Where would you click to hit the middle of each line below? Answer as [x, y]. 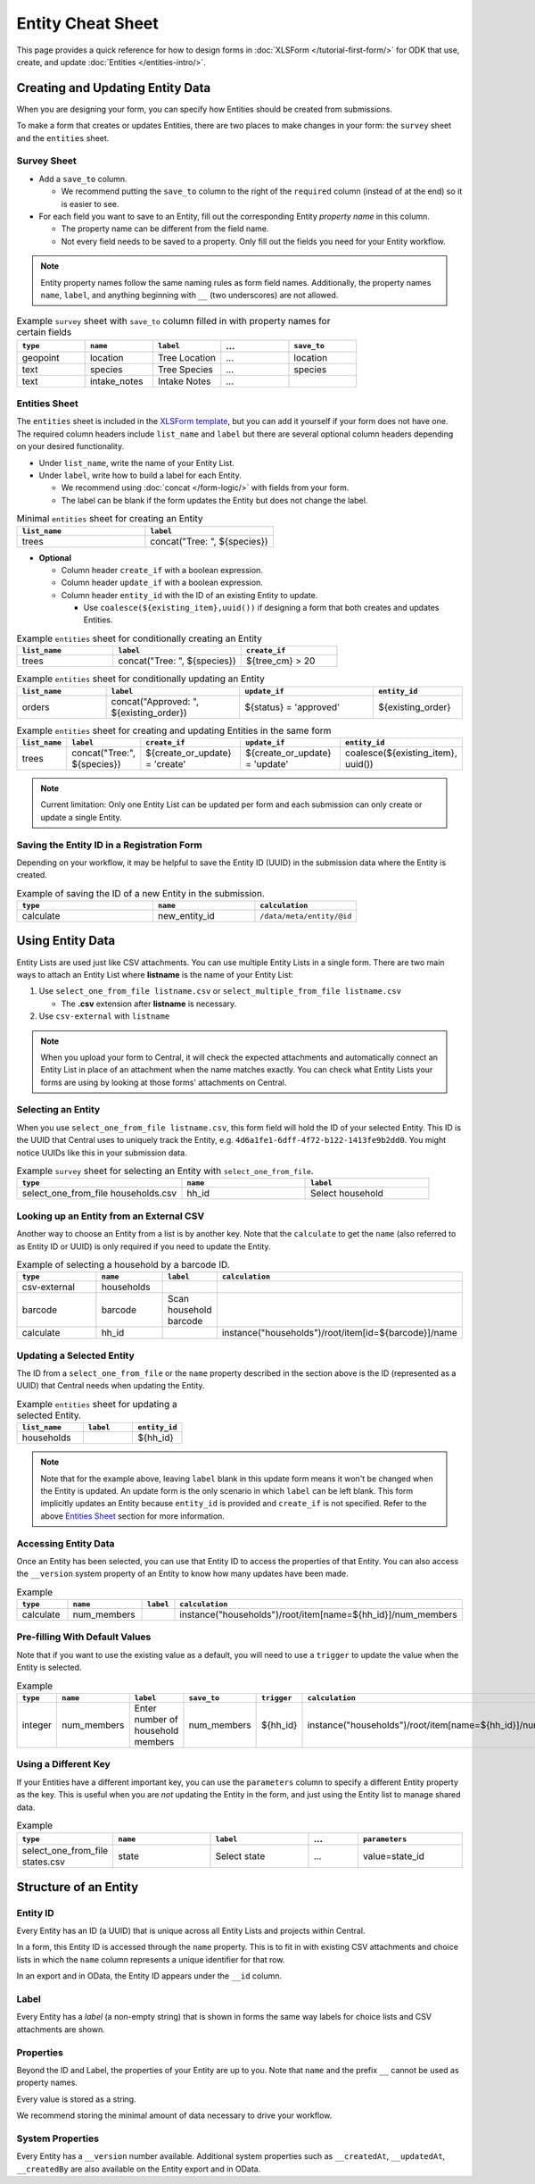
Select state [240, 1856]
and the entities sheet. [63, 138]
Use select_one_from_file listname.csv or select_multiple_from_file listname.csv [220, 991]
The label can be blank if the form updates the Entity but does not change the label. [214, 500]
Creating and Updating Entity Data [114, 88]
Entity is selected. [49, 1667]
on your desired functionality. [70, 446]
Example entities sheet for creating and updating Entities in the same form [174, 730]
